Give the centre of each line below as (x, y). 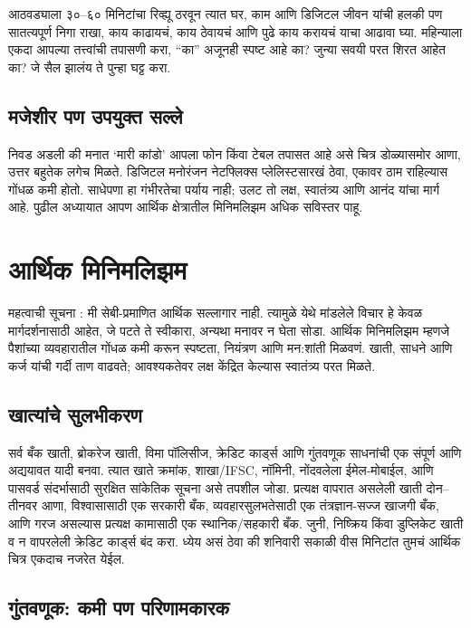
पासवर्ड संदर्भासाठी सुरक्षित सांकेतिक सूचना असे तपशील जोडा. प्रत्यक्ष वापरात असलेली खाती (215, 487)
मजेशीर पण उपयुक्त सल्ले (96, 115)
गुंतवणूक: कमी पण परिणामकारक (119, 608)
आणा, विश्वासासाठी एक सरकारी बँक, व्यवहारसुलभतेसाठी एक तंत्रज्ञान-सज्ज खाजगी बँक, (240, 505)
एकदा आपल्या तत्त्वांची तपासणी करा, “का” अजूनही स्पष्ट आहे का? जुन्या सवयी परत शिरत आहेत (227, 49)
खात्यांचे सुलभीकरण (75, 414)
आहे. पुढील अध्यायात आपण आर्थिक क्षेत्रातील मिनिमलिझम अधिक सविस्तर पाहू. (186, 207)
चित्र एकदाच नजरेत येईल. (67, 559)
